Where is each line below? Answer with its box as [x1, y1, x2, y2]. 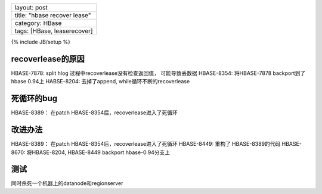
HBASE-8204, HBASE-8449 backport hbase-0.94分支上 [32, 149, 171, 156]
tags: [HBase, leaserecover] [14, 27, 93, 35]
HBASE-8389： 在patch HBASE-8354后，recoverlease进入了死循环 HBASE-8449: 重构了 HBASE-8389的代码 [11, 140, 281, 148]
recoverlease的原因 [11, 54, 85, 64]
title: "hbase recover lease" [14, 11, 91, 19]
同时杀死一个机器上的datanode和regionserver [11, 180, 123, 187]
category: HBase [14, 19, 62, 27]
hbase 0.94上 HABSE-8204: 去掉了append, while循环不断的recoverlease [11, 78, 190, 85]
